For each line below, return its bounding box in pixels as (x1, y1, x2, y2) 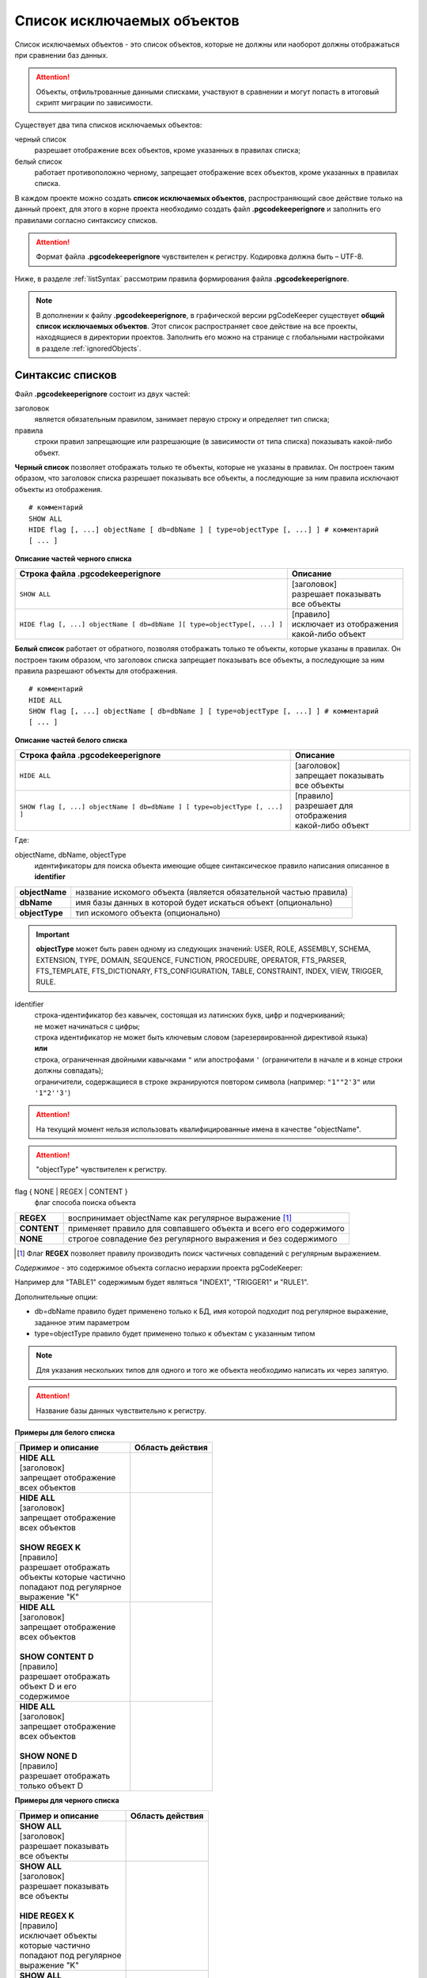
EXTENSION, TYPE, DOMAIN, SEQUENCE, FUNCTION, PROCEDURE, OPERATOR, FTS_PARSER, (36, 955, 347, 964)
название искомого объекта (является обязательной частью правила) (75, 886, 348, 897)
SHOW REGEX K (19, 1542, 81, 1553)
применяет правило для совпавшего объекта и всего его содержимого (67, 1222, 346, 1233)
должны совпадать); (34, 1066, 104, 1075)
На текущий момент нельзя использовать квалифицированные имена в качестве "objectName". (36, 1124, 361, 1134)
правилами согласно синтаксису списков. (14, 215, 158, 225)
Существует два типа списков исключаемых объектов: (14, 119, 202, 130)
